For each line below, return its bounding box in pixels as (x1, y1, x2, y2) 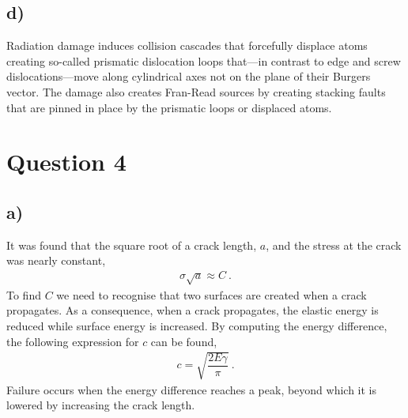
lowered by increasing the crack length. (6, 397, 195, 413)
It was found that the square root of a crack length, (6, 236, 257, 253)
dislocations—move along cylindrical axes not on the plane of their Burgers (6, 68, 371, 85)
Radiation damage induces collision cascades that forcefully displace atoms (6, 37, 368, 54)
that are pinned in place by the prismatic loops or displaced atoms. (6, 99, 332, 115)
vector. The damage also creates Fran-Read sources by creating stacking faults (6, 83, 386, 100)
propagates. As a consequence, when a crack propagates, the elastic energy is (6, 302, 379, 318)
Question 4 (6, 145, 127, 178)
